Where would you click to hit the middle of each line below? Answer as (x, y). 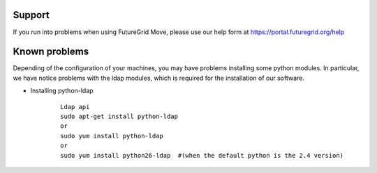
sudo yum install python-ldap (112, 136)
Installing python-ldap (62, 91)
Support (31, 15)
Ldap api (75, 107)
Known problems (51, 52)
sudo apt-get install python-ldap (119, 116)
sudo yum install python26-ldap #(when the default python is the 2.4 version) (202, 155)
